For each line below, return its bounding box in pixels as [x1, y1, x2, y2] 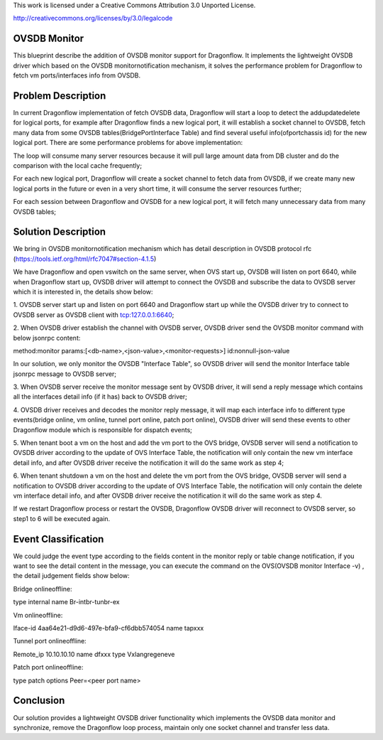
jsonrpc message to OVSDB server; [13, 370, 117, 378]
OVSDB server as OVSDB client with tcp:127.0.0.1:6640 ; [13, 310, 174, 319]
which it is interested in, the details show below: [13, 287, 153, 296]
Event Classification [13, 533, 104, 545]
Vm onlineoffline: [13, 611, 63, 619]
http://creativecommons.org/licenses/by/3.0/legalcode [13, 14, 173, 23]
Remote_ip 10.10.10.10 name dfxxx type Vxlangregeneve [13, 650, 175, 658]
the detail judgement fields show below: [13, 572, 131, 580]
